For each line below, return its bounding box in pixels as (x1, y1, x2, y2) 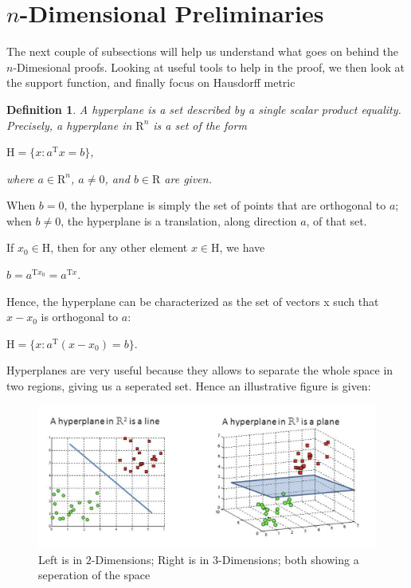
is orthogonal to (41, 308, 119, 325)
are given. (164, 170, 212, 186)
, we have (219, 239, 265, 256)
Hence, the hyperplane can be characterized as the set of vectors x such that (6, 292, 379, 309)
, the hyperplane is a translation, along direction (61, 212, 297, 229)
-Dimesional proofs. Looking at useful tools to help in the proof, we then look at (13, 58, 405, 75)
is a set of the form (153, 116, 247, 133)
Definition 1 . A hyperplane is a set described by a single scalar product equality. (6, 100, 401, 117)
